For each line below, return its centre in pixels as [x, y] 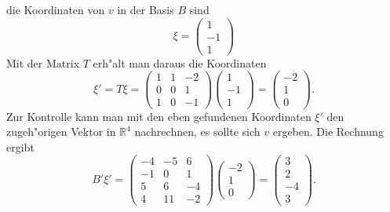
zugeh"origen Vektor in [61, 132]
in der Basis [146, 9]
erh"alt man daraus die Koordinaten [180, 62]
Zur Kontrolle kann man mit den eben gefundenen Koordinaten [159, 116]
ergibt [20, 146]
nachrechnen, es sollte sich [197, 132]
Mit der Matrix [43, 62]
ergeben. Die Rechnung [328, 132]
